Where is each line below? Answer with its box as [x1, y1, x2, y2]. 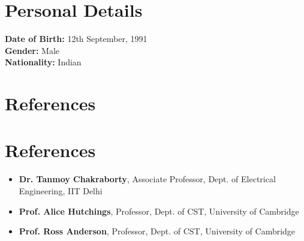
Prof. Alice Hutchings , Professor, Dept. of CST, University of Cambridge [19, 204, 299, 217]
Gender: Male [5, 44, 60, 56]
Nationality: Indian [5, 56, 82, 68]
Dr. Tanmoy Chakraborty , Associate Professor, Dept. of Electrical [19, 173, 276, 185]
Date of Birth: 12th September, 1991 [5, 32, 148, 45]
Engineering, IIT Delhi [19, 185, 103, 197]
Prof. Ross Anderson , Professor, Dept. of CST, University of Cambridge [19, 225, 296, 237]
